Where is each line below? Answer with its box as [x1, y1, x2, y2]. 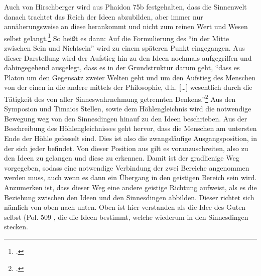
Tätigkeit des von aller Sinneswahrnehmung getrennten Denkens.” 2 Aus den [4, 92, 236, 104]
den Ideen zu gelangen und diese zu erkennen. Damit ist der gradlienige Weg [4, 153, 239, 163]
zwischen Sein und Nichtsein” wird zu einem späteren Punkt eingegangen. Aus [4, 43, 245, 53]
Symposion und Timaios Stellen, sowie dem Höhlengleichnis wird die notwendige [4, 103, 251, 114]
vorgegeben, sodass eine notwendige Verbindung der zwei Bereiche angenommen [4, 162, 249, 173]
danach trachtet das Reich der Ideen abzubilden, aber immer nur [4, 11, 203, 22]
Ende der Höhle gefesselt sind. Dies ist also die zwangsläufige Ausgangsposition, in [4, 133, 257, 144]
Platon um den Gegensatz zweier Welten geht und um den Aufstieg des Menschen [4, 72, 256, 82]
